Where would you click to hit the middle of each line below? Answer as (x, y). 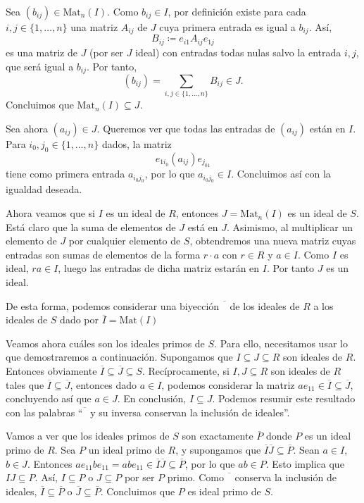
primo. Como (195, 477)
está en (203, 226)
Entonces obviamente (51, 371)
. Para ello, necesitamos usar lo (281, 343)
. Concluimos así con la (281, 174)
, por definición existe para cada (237, 11)
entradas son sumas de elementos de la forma (103, 254)
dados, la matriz (137, 143)
